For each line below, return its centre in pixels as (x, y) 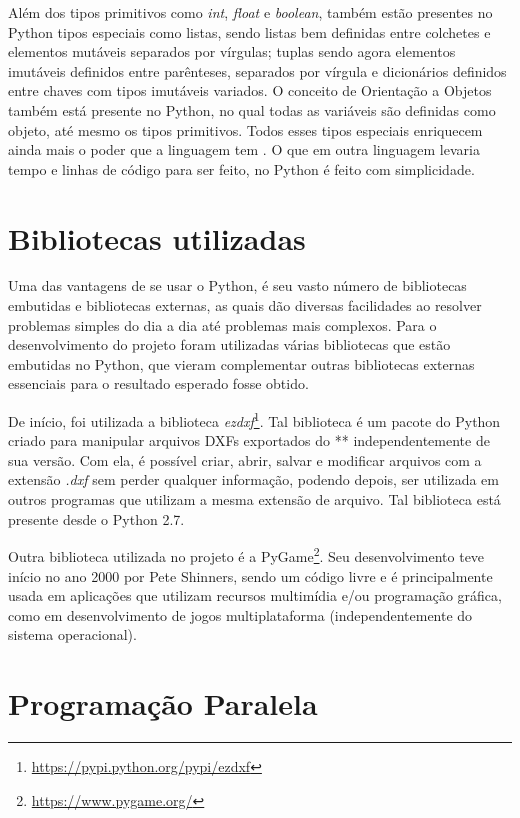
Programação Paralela (163, 703)
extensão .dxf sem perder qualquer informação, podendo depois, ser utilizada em (253, 479)
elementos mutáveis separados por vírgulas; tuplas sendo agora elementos (232, 51)
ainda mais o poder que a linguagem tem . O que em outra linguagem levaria (244, 149)
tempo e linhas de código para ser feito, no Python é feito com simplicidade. (241, 168)
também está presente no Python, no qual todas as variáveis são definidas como (252, 109)
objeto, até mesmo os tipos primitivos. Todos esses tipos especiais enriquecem (245, 129)
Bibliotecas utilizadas (157, 237)
